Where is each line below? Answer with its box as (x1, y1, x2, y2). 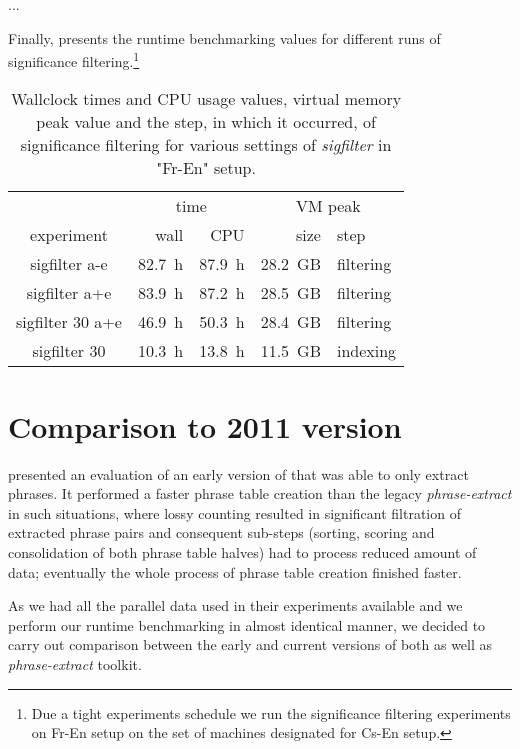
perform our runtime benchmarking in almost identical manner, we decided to (8, 614, 486, 635)
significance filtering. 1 (8, 48, 140, 71)
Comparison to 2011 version (8, 405, 402, 446)
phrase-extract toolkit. (8, 653, 142, 674)
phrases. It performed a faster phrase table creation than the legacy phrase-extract (8, 483, 512, 504)
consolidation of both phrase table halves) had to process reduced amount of (8, 541, 477, 562)
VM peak (295, 194, 361, 218)
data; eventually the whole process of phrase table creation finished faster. (8, 561, 462, 582)
